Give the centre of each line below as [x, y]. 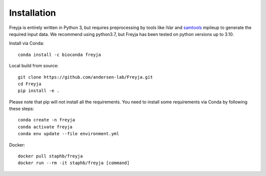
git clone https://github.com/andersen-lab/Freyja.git [85, 77]
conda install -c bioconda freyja [59, 55]
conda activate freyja [45, 127]
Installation [33, 13]
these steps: [22, 109]
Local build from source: [34, 66]
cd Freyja [30, 84]
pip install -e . [39, 91]
